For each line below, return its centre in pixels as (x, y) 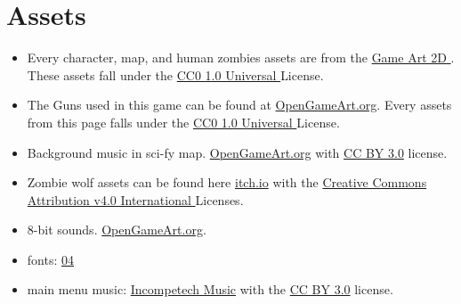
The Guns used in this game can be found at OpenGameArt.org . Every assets (239, 105)
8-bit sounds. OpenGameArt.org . (117, 230)
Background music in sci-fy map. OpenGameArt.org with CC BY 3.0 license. (237, 152)
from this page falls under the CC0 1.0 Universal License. (183, 122)
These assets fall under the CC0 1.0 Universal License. (175, 74)
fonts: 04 (50, 259)
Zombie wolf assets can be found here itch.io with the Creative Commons (227, 182)
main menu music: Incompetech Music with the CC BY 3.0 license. (210, 289)
